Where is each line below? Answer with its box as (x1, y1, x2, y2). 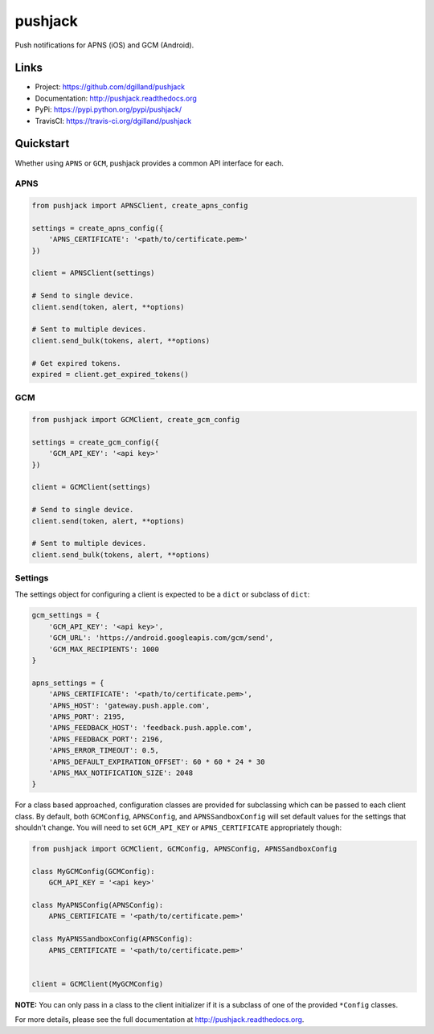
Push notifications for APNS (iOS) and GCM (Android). (14, 40, 194, 50)
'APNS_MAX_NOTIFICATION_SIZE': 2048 (48, 768, 193, 778)
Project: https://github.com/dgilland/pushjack (35, 82, 185, 92)
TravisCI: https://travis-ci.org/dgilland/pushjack (35, 116, 192, 125)
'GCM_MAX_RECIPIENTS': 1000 (48, 644, 160, 654)
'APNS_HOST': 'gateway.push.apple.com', (48, 700, 211, 710)
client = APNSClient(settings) (31, 269, 156, 277)
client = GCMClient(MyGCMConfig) (31, 979, 164, 988)
